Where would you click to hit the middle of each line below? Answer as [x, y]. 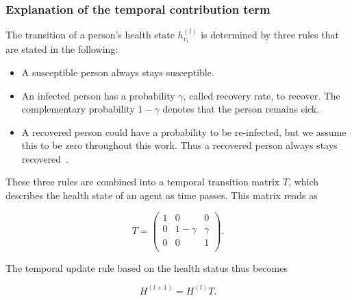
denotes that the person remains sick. [241, 109]
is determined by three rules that [270, 35]
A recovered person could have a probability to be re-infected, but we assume [184, 131]
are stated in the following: [62, 49]
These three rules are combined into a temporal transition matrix [143, 182]
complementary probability [78, 109]
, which [304, 182]
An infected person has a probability [98, 95]
